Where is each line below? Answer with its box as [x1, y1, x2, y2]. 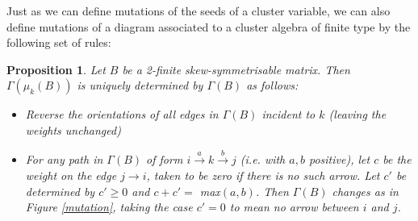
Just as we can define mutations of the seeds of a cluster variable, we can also [6, 2, 391, 19]
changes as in [332, 182, 399, 199]
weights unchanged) [25, 121, 121, 138]
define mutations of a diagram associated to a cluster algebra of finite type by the [6, 18, 411, 35]
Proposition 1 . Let [6, 60, 106, 77]
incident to [261, 106, 316, 123]
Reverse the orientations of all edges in [25, 106, 219, 123]
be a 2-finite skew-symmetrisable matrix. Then [122, 60, 350, 77]
